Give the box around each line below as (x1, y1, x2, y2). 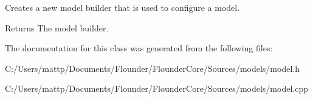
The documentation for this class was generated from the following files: (5, 42, 273, 54)
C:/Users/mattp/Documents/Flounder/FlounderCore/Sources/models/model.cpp (5, 82, 308, 95)
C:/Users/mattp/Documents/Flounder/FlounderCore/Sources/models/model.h (5, 62, 300, 74)
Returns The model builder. (5, 21, 109, 34)
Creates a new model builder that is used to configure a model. (5, 1, 240, 13)
